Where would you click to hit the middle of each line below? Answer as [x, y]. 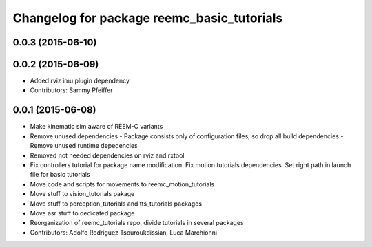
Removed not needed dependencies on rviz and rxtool [107, 155]
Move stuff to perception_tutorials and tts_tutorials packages [116, 204]
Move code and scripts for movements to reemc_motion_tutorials [122, 184]
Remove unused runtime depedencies [84, 146]
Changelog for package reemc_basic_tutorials [148, 18]
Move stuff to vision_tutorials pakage [82, 194]
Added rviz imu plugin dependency [80, 81]
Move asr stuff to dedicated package [82, 213]
